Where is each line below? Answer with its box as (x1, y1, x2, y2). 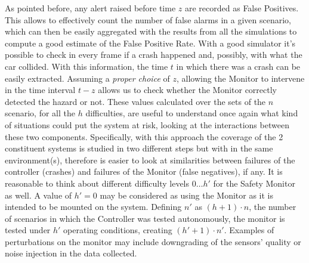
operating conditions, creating (63, 224, 172, 236)
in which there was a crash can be (176, 60, 301, 72)
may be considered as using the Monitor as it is (100, 188, 274, 201)
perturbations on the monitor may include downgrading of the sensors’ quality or (5, 235, 301, 247)
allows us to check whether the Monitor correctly (98, 83, 277, 96)
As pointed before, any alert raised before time (5, 2, 176, 14)
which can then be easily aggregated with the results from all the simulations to (5, 25, 297, 38)
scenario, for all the (5, 107, 75, 119)
